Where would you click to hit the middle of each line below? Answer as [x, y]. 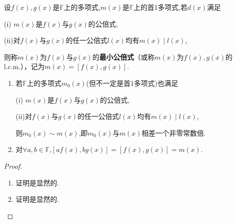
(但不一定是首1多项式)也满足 [132, 83]
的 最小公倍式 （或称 [124, 56]
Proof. [13, 166]
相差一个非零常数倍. [174, 132]
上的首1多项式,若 [160, 7]
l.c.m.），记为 [24, 66]
